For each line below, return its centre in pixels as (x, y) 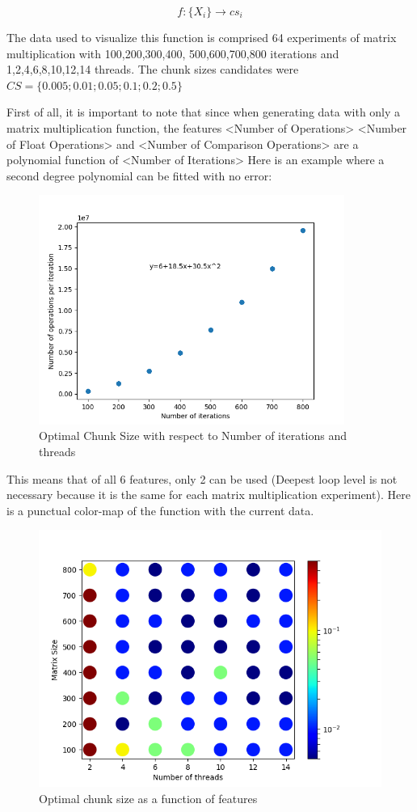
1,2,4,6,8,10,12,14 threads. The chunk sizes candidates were (153, 69)
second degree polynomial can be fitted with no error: (139, 175)
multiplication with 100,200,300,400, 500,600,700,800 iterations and (173, 53)
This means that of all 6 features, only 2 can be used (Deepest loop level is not (202, 478)
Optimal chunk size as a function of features (148, 798)
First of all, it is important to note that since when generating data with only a (204, 112)
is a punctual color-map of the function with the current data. (160, 510)
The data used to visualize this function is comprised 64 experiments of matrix (202, 37)
